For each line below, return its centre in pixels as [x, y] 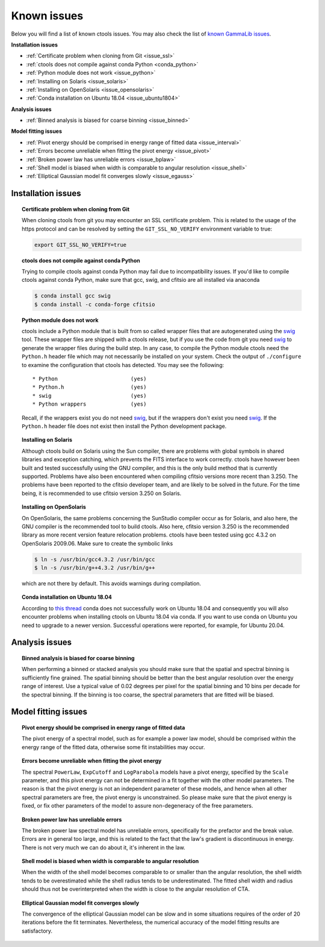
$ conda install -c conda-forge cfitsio [94, 304]
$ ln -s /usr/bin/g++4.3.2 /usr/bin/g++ [94, 568]
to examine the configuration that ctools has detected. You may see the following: [123, 365]
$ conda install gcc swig [72, 296]
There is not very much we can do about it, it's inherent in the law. [104, 847]
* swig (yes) [89, 396]
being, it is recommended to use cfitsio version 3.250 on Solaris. [102, 493]
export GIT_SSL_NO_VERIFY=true [80, 245]
